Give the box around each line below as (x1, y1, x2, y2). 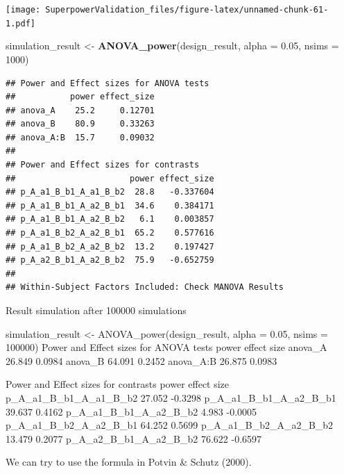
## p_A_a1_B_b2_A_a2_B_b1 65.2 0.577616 (6, 228, 214, 238)
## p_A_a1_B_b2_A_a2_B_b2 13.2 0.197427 (6, 241, 214, 252)
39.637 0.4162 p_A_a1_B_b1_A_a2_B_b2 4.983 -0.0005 (6, 404, 257, 418)
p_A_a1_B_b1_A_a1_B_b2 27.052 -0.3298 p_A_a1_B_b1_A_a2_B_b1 (6, 390, 336, 404)
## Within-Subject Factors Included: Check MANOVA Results (6, 282, 284, 293)
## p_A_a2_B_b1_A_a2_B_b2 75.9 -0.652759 (6, 255, 214, 265)
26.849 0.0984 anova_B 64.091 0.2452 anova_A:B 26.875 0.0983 (6, 353, 277, 368)
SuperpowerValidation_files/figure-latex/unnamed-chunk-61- (45, 5, 329, 15)
